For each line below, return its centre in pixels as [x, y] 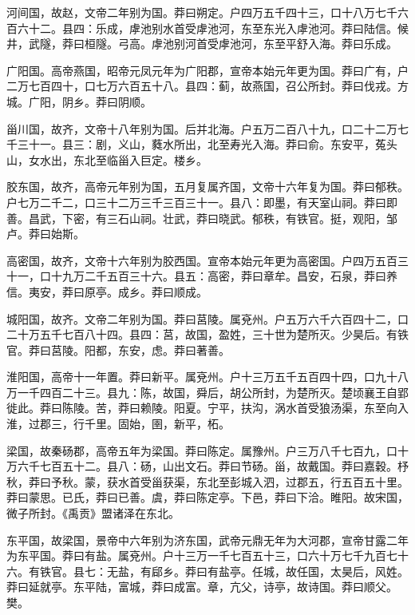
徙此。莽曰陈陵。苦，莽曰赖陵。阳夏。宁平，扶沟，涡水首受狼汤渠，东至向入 [207, 408]
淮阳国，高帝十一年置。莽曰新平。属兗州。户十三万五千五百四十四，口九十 [202, 377]
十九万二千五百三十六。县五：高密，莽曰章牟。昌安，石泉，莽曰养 [224, 276]
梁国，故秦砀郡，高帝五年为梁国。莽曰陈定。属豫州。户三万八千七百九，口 [202, 450]
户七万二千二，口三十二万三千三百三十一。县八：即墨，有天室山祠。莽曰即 [202, 202]
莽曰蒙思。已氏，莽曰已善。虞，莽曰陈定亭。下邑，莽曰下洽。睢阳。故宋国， [207, 497]
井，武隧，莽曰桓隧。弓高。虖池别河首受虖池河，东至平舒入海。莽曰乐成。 [202, 44]
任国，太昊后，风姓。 [352, 571]
